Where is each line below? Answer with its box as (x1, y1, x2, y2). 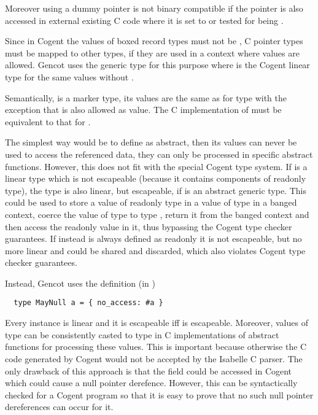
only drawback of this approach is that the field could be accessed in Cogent (5, 364, 292, 377)
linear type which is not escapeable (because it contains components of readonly (5, 172, 306, 185)
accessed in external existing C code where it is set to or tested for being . (5, 14, 284, 26)
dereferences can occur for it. (5, 400, 114, 413)
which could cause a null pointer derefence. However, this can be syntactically (5, 376, 298, 389)
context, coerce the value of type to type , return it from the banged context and (5, 207, 309, 220)
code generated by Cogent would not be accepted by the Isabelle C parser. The (5, 352, 303, 365)
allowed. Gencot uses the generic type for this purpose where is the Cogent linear (5, 58, 310, 71)
